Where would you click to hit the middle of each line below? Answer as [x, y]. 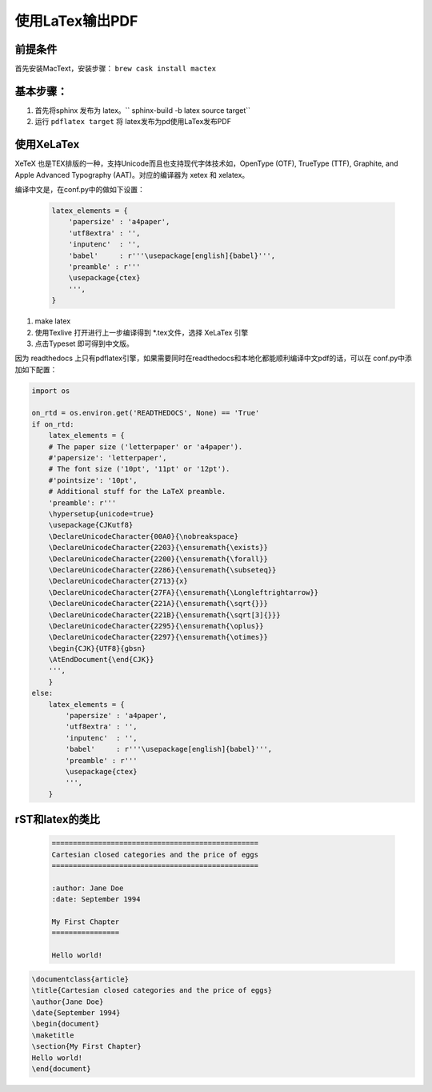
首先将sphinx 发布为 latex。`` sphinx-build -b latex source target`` [143, 110]
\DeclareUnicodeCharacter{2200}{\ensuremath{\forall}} [158, 559]
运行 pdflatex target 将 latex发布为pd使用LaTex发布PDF [133, 122]
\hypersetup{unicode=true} [102, 514]
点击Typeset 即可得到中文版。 [84, 343]
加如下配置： [36, 369]
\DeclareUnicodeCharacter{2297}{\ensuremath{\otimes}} [158, 637]
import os [51, 391]
